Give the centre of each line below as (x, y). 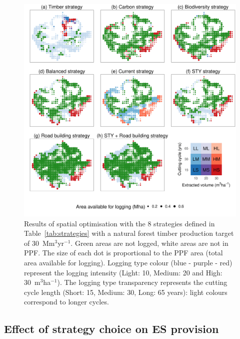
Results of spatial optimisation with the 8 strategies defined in (119, 223)
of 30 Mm (39, 243)
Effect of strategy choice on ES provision (111, 329)
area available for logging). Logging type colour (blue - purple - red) (128, 262)
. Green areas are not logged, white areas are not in (149, 243)
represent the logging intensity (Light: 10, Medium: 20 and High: (123, 272)
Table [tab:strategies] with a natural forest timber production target (129, 233)
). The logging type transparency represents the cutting (142, 282)
